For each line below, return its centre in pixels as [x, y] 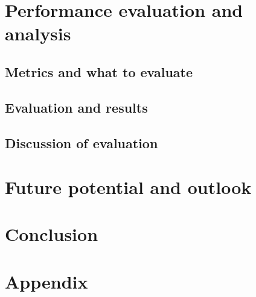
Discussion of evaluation [82, 142]
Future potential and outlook [128, 187]
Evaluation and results [76, 107]
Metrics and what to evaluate [99, 71]
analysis [38, 33]
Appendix [46, 281]
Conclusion [52, 234]
